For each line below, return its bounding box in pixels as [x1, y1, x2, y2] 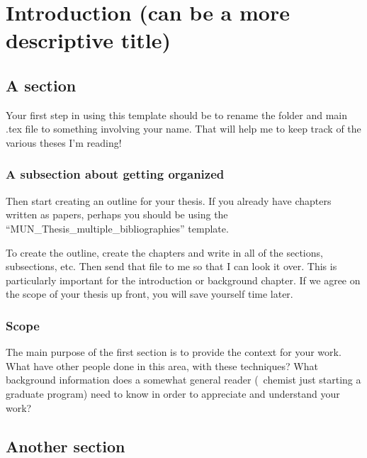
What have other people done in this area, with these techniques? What [6, 358, 318, 373]
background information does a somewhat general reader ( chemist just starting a [6, 372, 361, 387]
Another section [6, 435, 125, 457]
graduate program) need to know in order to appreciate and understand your [6, 386, 340, 401]
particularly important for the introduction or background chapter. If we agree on [6, 272, 361, 287]
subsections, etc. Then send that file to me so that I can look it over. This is [6, 259, 337, 274]
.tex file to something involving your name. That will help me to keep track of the [6, 121, 361, 136]
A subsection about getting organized [6, 165, 225, 183]
